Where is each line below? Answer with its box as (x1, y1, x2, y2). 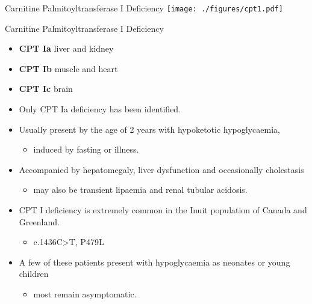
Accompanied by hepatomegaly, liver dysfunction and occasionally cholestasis (19, 163, 304, 175)
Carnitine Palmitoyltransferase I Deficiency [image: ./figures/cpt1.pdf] (5, 2, 283, 14)
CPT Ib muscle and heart (19, 62, 118, 74)
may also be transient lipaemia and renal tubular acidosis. (33, 183, 248, 196)
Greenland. (19, 215, 60, 228)
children (19, 267, 49, 280)
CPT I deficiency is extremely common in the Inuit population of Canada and (19, 204, 307, 216)
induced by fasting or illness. (33, 143, 139, 156)
